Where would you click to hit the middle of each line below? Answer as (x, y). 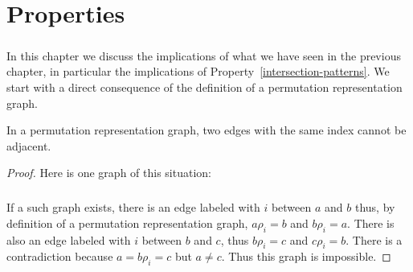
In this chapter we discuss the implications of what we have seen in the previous (204, 55)
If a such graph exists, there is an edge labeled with (133, 207)
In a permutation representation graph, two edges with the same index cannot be (206, 130)
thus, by (375, 207)
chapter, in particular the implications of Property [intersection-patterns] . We (198, 71)
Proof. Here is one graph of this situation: (109, 173)
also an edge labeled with (69, 239)
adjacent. (29, 145)
